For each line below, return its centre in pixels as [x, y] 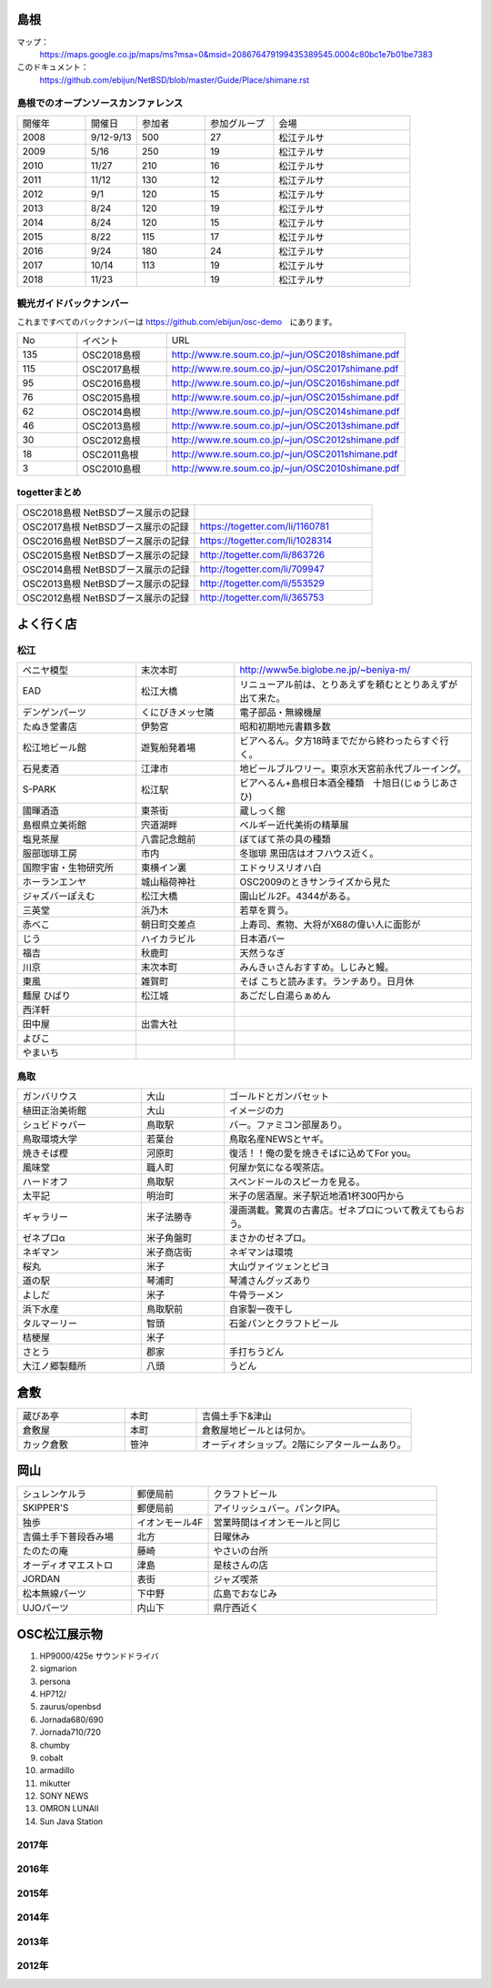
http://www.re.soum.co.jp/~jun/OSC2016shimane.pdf [286, 382]
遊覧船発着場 [169, 748]
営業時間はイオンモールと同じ [277, 1523]
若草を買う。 [267, 910]
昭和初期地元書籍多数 [285, 726]
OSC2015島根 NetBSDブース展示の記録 [106, 555]
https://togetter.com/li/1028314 [266, 540]
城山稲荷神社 [169, 882]
